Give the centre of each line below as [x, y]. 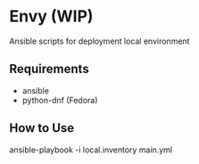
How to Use [42, 128]
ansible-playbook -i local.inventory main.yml [91, 150]
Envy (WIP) [51, 16]
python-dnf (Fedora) [60, 100]
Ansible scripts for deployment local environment [99, 41]
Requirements [49, 69]
